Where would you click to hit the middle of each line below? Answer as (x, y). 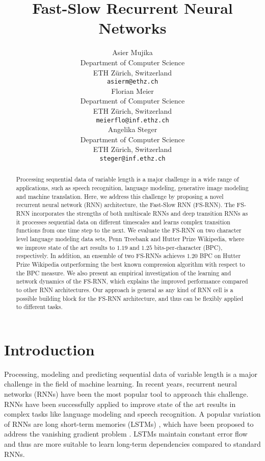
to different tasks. (39, 307)
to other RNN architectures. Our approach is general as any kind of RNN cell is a (125, 289)
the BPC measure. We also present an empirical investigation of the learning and (124, 273)
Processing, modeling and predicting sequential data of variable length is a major (131, 374)
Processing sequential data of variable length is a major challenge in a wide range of (127, 179)
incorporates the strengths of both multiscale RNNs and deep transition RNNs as (140, 213)
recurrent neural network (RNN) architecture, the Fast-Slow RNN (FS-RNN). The (125, 205)
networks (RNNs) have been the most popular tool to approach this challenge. (126, 394)
